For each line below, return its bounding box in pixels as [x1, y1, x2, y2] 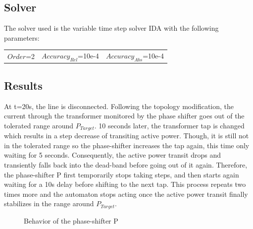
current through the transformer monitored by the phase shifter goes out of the [4, 111, 245, 121]
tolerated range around [4, 120, 74, 130]
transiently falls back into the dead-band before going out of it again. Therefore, [4, 160, 248, 170]
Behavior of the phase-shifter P [24, 215, 118, 226]
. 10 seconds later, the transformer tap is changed [94, 120, 245, 130]
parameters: [4, 32, 40, 43]
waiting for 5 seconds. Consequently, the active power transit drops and [4, 150, 221, 160]
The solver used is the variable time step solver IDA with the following [4, 23, 219, 33]
